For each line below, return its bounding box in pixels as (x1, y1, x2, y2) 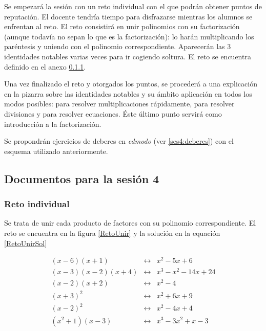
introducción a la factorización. (4, 118, 101, 129)
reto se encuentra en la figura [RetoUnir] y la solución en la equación (4, 227, 220, 238)
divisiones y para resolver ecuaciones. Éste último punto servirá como (4, 108, 222, 119)
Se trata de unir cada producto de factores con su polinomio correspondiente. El (4, 217, 256, 228)
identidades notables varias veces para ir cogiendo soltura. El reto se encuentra (4, 51, 251, 61)
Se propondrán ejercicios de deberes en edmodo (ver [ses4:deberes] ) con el (4, 136, 234, 146)
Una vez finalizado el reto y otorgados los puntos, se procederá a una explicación (4, 78, 257, 89)
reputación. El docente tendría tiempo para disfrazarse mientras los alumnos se (4, 11, 253, 21)
